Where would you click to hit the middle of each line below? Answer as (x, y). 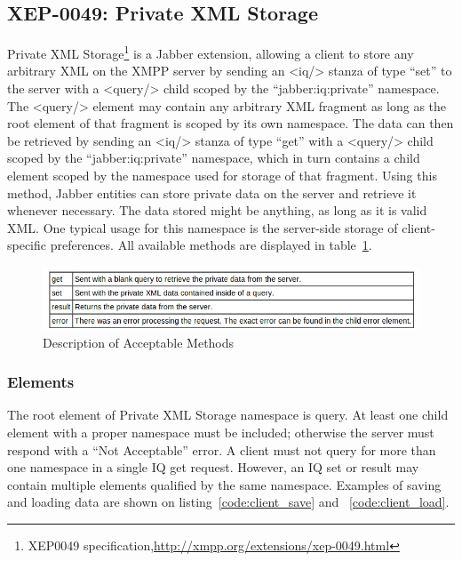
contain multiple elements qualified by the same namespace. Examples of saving (224, 484)
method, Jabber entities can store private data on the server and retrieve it (212, 192)
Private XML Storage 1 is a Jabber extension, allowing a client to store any (211, 52)
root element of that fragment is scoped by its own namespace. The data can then (231, 123)
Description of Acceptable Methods (139, 342)
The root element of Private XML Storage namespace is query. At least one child (228, 415)
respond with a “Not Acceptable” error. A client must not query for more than (222, 449)
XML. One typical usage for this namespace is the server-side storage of (203, 227)
